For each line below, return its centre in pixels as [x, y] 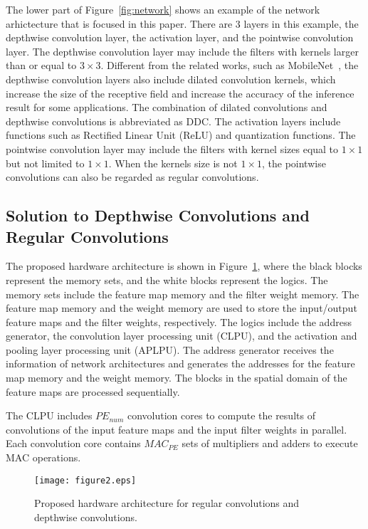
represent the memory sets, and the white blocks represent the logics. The [167, 279]
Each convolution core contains [73, 443]
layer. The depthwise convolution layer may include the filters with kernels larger [182, 51]
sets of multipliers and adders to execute [270, 443]
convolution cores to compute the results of [221, 415]
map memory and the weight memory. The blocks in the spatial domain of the [177, 378]
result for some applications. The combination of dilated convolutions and [167, 107]
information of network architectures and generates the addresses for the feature [180, 363]
